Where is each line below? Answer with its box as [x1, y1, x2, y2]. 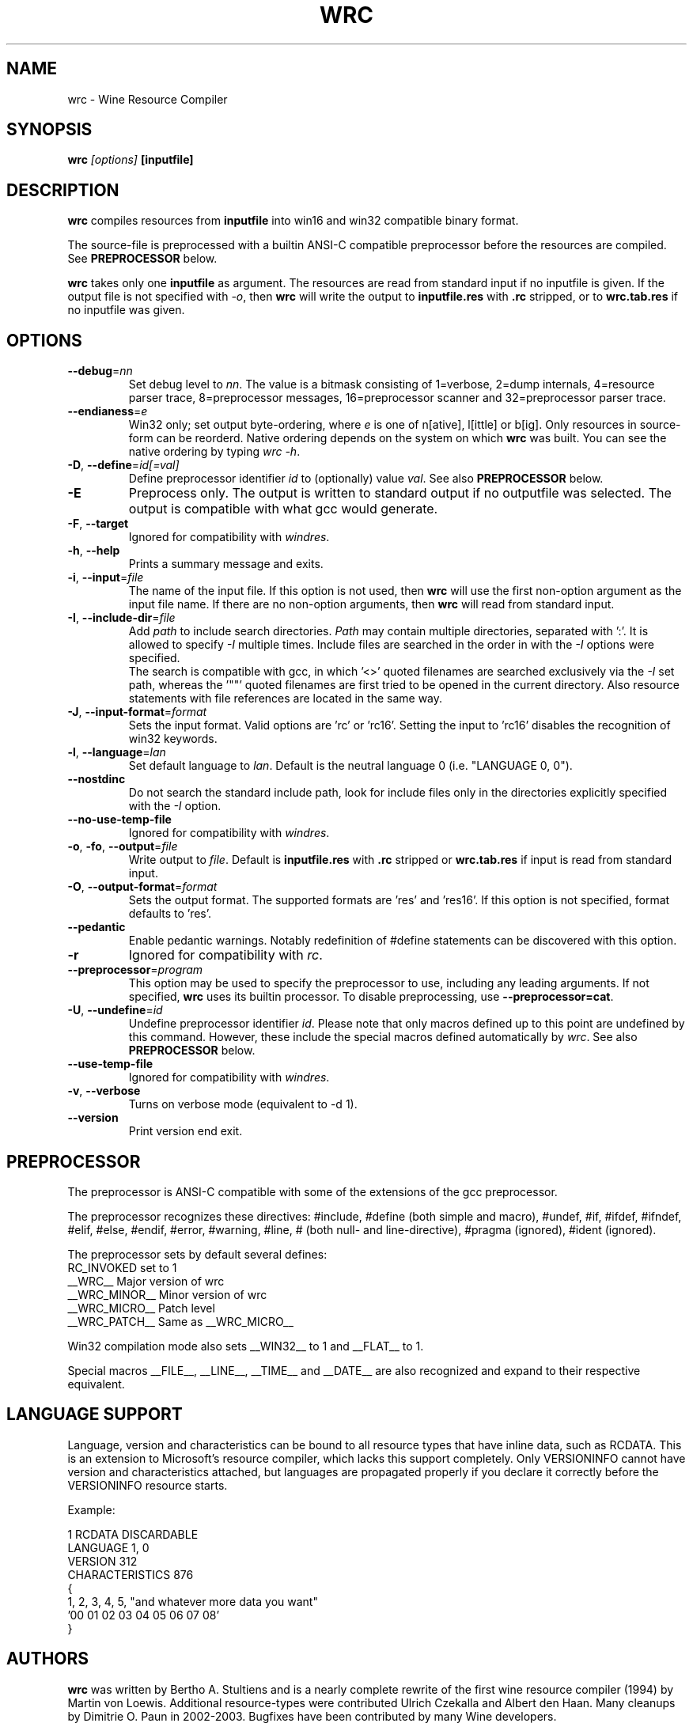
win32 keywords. [128, 732, 218, 746]
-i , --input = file [67, 570, 144, 585]
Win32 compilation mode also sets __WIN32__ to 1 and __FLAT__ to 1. [67, 1339, 424, 1353]
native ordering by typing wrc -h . [128, 445, 301, 459]
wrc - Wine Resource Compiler [67, 92, 228, 106]
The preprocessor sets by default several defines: [67, 1247, 328, 1261]
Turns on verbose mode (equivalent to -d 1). [128, 1097, 358, 1111]
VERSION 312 [67, 1554, 138, 1568]
